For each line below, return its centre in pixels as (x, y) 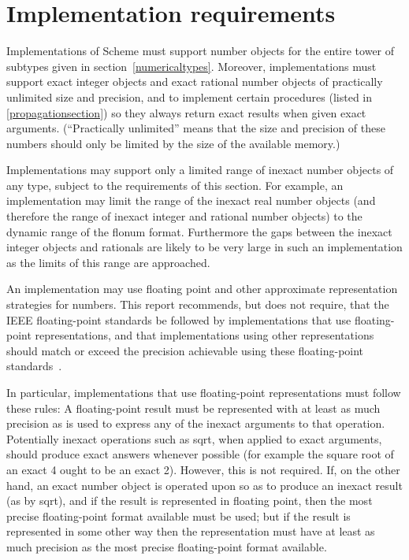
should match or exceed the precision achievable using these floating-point (185, 350)
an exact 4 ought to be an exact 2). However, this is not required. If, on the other (203, 469)
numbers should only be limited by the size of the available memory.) (173, 143)
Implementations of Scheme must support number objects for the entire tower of (201, 51)
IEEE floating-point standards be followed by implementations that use (179, 319)
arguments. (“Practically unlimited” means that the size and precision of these (196, 128)
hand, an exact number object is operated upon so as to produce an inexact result (204, 485)
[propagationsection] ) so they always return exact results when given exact (186, 112)
